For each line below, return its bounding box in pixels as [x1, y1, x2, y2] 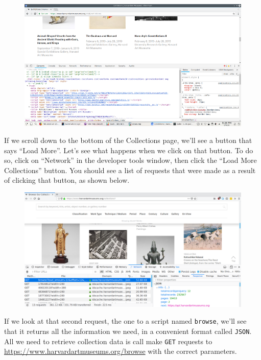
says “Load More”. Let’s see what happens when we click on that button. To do [4, 145, 253, 155]
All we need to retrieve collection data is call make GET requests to [4, 335, 212, 346]
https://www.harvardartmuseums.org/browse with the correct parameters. [4, 346, 237, 356]
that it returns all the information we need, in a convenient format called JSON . [4, 325, 252, 336]
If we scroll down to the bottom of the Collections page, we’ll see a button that [4, 135, 252, 146]
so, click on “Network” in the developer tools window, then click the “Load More [4, 155, 257, 165]
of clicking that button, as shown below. [4, 175, 130, 185]
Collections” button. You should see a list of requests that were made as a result [4, 164, 256, 175]
